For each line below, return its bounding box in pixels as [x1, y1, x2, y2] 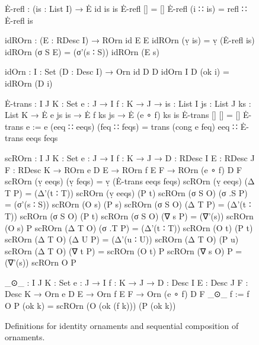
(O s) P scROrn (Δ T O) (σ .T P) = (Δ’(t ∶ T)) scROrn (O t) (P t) [5, 221, 253, 234]
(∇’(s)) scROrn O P [5, 256, 76, 269]
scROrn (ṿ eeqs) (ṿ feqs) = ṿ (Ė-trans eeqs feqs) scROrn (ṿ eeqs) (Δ [5, 175, 255, 187]
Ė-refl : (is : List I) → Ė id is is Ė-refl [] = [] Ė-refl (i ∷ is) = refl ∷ [5, 2, 247, 14]
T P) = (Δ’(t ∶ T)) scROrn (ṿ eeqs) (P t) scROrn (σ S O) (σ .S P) [5, 186, 248, 199]
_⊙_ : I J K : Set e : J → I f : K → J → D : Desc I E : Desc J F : [5, 276, 248, 288]
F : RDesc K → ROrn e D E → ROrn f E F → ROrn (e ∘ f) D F [5, 163, 242, 175]
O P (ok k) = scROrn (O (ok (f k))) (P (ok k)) [5, 299, 176, 312]
